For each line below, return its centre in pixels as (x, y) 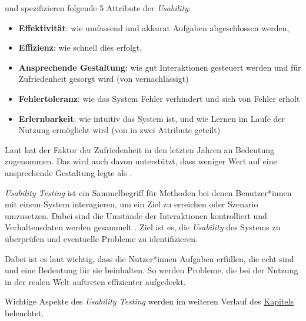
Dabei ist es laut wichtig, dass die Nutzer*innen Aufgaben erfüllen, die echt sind (149, 258)
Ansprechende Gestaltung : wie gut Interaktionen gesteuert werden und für (160, 67)
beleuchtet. (24, 312)
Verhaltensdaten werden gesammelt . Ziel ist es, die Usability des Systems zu (143, 227)
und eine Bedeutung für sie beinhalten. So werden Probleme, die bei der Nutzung (152, 270)
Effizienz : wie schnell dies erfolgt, (80, 47)
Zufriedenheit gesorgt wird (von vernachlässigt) (104, 79)
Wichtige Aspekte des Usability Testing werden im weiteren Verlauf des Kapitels (149, 301)
